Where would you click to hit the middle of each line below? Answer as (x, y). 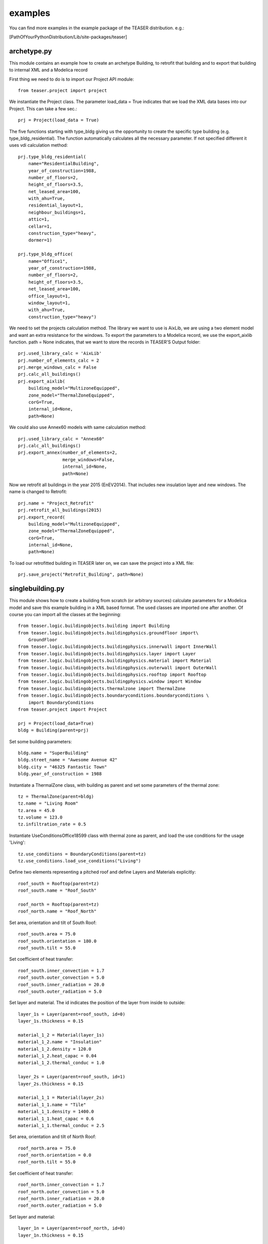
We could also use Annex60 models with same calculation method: (78, 427)
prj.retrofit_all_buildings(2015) (60, 510)
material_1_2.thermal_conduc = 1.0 (61, 1063)
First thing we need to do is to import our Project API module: (71, 79)
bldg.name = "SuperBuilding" (53, 753)
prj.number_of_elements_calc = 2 (59, 360)
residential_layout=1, (56, 206)
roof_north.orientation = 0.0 (55, 1155)
